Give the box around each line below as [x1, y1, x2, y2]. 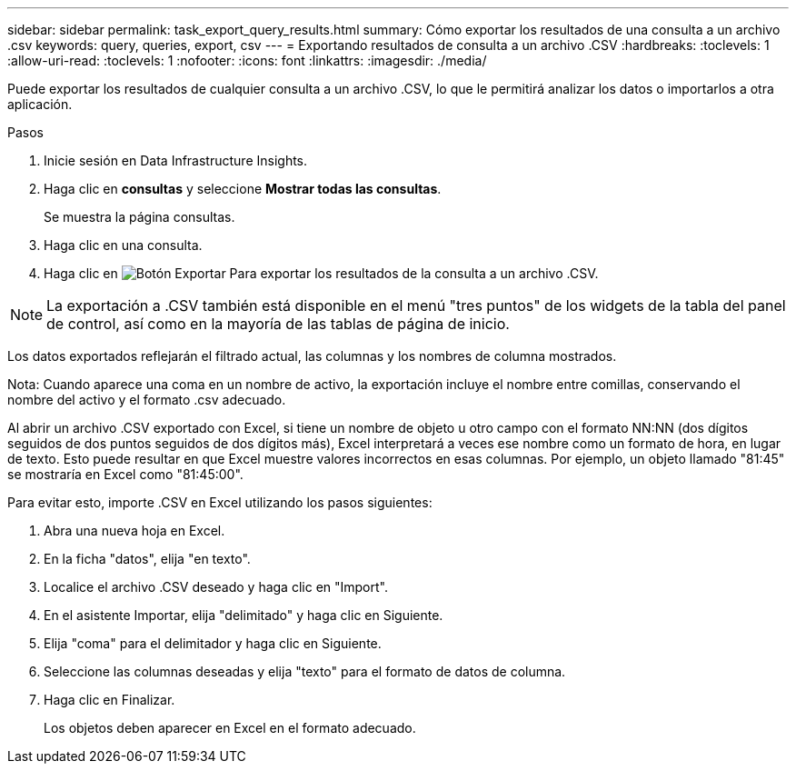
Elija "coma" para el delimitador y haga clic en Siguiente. [44, 636, 382, 651]
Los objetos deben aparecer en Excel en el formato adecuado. [44, 720, 416, 736]
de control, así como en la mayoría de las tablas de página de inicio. [46, 315, 510, 333]
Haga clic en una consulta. [44, 237, 203, 253]
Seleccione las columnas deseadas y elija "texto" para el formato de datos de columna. [44, 664, 566, 679]
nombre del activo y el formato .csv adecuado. [7, 392, 286, 407]
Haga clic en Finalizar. [44, 692, 175, 707]
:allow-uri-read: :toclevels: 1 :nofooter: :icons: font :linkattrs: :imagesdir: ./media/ [7, 53, 487, 68]
